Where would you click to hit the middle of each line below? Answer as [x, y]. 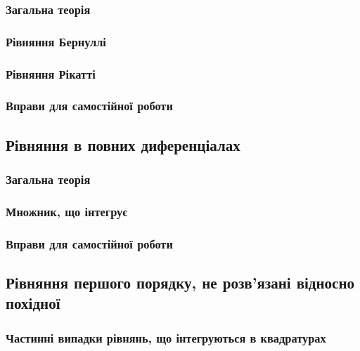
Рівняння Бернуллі [56, 41]
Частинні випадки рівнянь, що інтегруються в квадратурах [166, 337]
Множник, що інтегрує [67, 211]
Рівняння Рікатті [51, 73]
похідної [33, 303]
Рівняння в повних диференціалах [123, 144]
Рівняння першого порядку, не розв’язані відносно [180, 283]
